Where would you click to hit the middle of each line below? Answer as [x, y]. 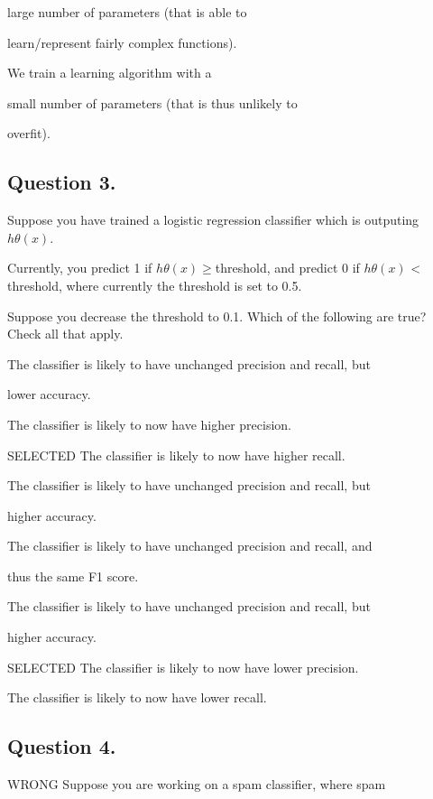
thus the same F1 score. [73, 576]
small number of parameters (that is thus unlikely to [152, 102]
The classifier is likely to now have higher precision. [150, 424]
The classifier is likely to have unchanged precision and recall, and [190, 546]
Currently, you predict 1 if [80, 268]
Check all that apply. [65, 334]
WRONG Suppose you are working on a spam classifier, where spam [197, 784]
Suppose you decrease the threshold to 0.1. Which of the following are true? [217, 316]
